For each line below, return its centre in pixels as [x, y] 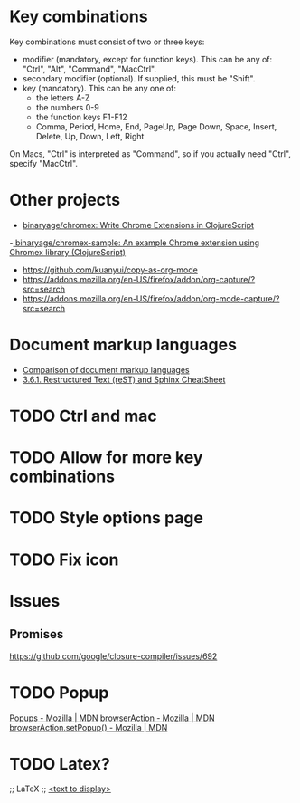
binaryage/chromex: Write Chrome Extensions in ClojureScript [138, 225]
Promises [37, 634]
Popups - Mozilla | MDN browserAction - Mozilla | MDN [112, 718]
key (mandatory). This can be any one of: [99, 88]
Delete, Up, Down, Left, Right [90, 136]
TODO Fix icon [64, 559]
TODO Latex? [60, 764]
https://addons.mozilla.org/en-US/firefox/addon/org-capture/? [139, 279]
